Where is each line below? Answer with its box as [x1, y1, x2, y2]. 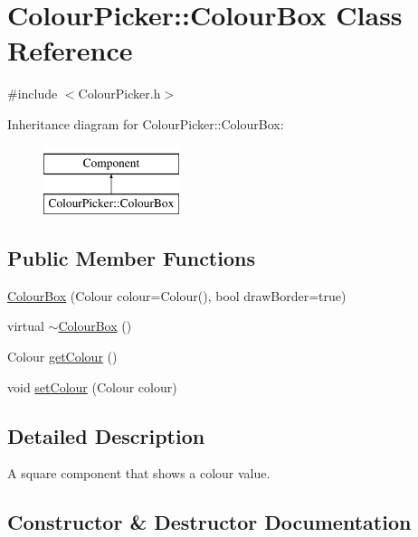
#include [7, 84, 58, 103]
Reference [7, 32, 133, 69]
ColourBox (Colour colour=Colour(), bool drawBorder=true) [7, 286, 347, 305]
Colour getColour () [7, 347, 118, 366]
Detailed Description [7, 421, 205, 449]
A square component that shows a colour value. [7, 464, 271, 483]
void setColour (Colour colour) [7, 377, 177, 396]
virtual [7, 316, 44, 335]
